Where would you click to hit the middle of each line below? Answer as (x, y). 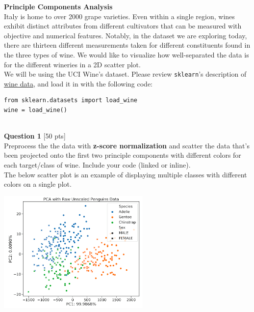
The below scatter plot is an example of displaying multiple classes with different (126, 174)
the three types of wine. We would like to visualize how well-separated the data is (127, 54)
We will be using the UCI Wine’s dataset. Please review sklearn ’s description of (125, 74)
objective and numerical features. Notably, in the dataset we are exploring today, (126, 35)
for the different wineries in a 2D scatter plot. (72, 64)
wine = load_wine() (36, 110)
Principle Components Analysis (58, 6)
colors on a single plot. (38, 184)
